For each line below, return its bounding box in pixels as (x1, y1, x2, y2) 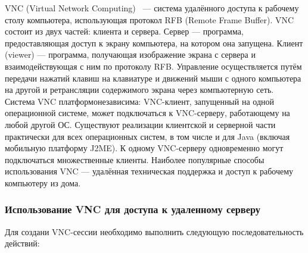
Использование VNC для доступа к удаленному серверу (5, 202, 260, 217)
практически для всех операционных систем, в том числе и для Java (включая (5, 130, 290, 142)
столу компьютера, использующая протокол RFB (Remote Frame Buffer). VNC (5, 13, 294, 26)
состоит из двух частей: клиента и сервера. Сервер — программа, (5, 25, 244, 38)
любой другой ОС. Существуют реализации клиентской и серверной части (5, 118, 276, 130)
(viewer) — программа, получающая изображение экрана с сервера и (5, 48, 256, 61)
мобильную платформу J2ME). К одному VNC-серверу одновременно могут (5, 142, 284, 154)
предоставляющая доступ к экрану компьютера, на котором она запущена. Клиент (5, 36, 303, 49)
